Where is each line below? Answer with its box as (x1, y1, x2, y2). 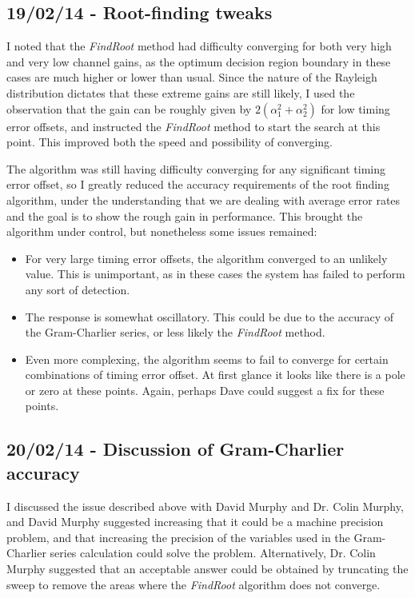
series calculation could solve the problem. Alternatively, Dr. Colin (50, 544, 376, 561)
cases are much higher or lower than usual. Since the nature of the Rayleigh (6, 69, 377, 86)
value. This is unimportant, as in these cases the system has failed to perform (25, 265, 405, 282)
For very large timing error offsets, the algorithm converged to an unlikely (25, 249, 388, 266)
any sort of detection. (25, 281, 130, 297)
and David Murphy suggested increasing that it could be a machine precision (6, 513, 384, 530)
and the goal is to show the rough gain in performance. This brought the (6, 207, 363, 224)
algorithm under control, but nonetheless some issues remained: (6, 223, 317, 240)
